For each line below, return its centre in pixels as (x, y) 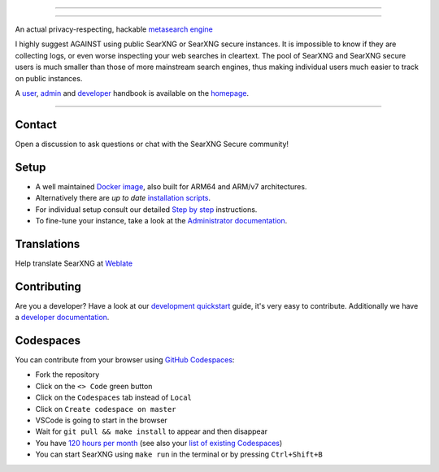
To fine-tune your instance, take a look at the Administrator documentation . (161, 220)
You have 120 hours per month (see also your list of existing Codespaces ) (159, 443)
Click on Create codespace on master (106, 409)
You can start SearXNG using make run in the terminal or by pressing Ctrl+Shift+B (179, 454)
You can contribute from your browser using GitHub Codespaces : (125, 360)
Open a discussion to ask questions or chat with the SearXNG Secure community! (152, 144)
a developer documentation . (62, 318)
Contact (36, 125)
